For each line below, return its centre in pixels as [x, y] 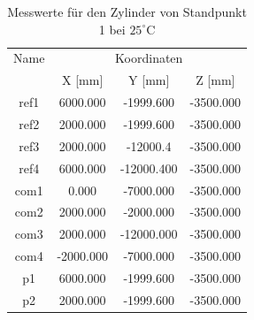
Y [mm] [149, 80]
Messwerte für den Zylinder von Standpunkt [127, 11]
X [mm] [83, 80]
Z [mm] [216, 80]
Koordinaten [149, 58]
